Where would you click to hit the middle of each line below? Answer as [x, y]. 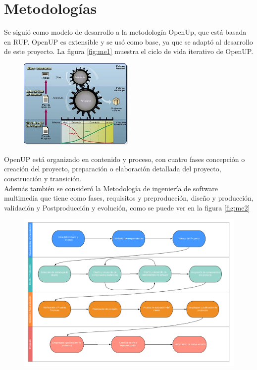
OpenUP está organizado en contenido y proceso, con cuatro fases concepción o [125, 159]
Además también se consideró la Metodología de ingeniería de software [111, 188]
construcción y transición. [43, 179]
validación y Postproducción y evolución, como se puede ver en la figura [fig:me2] [127, 207]
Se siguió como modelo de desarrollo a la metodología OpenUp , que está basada [125, 32]
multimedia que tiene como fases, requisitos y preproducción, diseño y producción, [129, 198]
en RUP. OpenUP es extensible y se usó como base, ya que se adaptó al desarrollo [128, 41]
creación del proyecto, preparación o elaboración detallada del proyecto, [113, 169]
